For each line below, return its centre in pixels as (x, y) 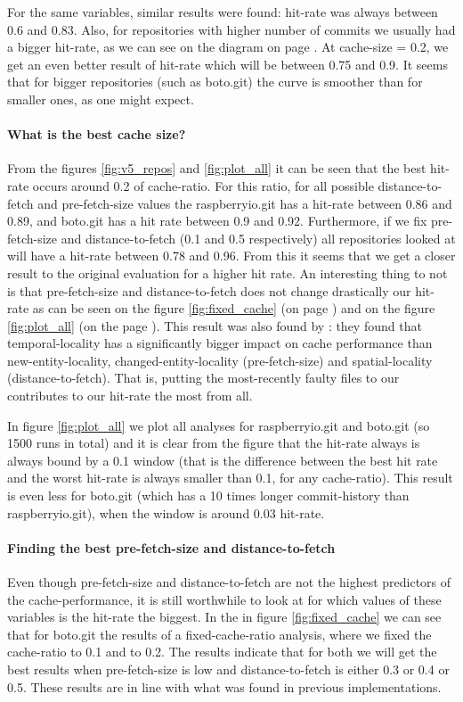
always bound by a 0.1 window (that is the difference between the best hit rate (223, 460)
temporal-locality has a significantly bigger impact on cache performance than (220, 343)
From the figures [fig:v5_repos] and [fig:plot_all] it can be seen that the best (217, 168)
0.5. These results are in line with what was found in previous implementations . (224, 686)
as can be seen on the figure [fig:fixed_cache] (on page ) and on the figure (234, 308)
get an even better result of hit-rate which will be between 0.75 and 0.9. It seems (227, 64)
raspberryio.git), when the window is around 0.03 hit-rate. (166, 512)
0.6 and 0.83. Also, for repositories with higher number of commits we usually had (231, 29)
